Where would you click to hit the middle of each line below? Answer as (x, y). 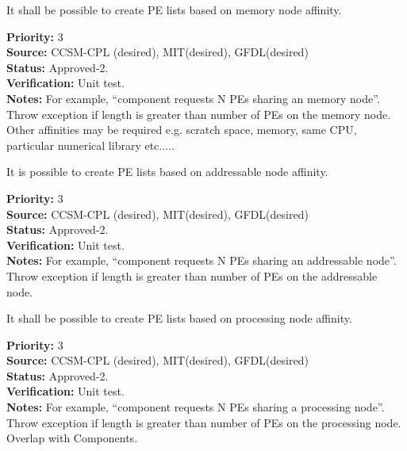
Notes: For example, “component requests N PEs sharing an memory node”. (193, 98)
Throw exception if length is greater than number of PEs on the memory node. (199, 114)
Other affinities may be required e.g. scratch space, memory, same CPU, (182, 130)
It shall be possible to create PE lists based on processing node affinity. (179, 318)
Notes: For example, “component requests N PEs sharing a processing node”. (196, 407)
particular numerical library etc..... (90, 145)
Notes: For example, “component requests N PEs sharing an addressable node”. (202, 260)
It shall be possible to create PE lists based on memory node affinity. (174, 10)
